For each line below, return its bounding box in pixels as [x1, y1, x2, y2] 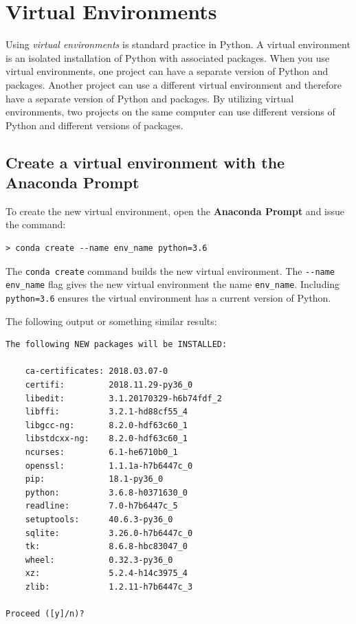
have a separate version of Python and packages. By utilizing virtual [5, 91, 294, 105]
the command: [5, 217, 66, 232]
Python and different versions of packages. [5, 118, 183, 132]
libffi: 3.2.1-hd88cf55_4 [25, 407, 188, 417]
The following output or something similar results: [5, 313, 217, 328]
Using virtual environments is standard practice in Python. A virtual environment [5, 37, 351, 52]
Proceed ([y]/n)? [5, 609, 85, 619]
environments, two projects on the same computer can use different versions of [5, 104, 335, 119]
